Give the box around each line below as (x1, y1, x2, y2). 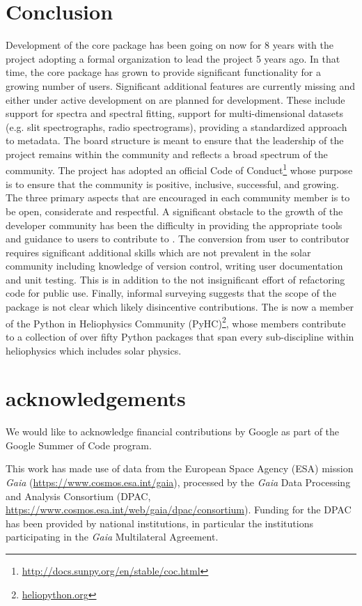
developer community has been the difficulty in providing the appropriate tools (6, 217, 343, 232)
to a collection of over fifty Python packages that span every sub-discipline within (6, 329, 354, 343)
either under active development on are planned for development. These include (6, 92, 345, 107)
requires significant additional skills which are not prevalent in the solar (6, 244, 311, 259)
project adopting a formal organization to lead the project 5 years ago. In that (6, 51, 340, 65)
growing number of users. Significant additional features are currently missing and (6, 78, 355, 93)
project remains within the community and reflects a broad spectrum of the (6, 146, 328, 161)
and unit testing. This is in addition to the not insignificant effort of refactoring (6, 272, 345, 286)
